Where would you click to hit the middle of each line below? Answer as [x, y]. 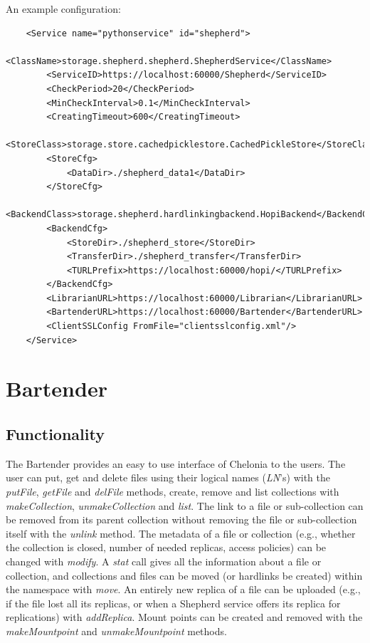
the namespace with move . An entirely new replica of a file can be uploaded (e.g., [183, 589]
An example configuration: [63, 9]
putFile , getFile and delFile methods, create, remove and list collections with [173, 492]
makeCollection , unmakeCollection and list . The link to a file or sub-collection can [185, 505]
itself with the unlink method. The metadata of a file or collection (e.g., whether [181, 533]
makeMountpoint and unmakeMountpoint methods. [116, 631]
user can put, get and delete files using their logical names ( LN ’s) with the [168, 477]
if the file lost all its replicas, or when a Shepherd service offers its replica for [173, 603]
